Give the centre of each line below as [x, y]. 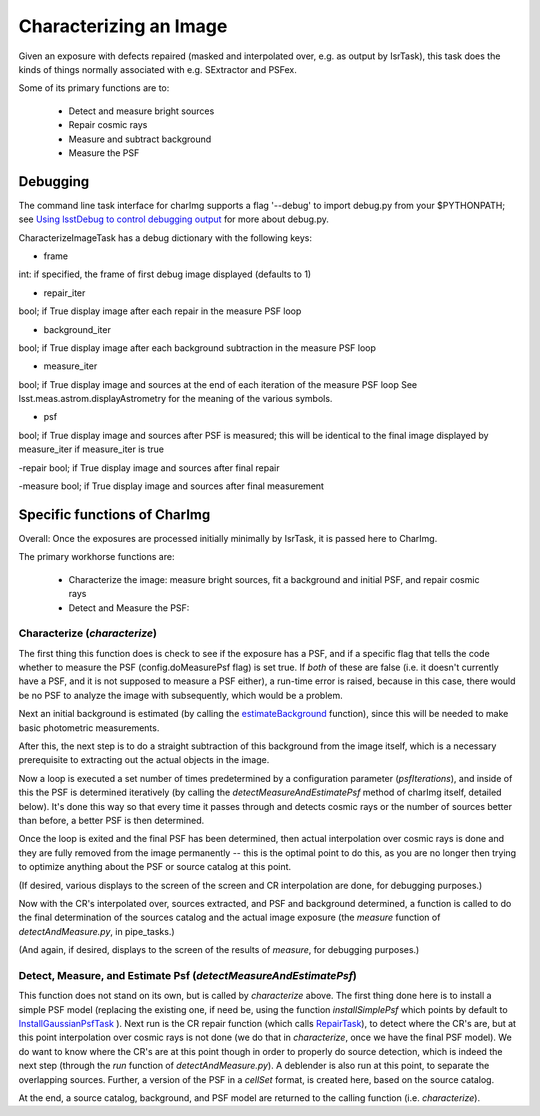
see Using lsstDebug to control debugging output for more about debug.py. [173, 219]
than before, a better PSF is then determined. [111, 820]
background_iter [77, 329]
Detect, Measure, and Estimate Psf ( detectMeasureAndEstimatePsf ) [187, 975]
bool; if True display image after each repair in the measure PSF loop [160, 311]
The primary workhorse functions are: [96, 557]
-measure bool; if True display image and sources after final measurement [171, 486]
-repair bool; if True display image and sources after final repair [149, 467]
